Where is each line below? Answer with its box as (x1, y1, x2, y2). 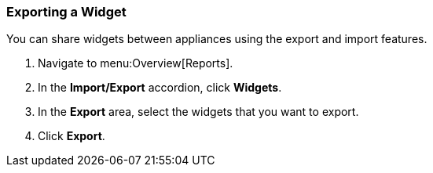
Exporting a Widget (6, 4, 127, 20)
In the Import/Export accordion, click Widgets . (38, 81, 282, 95)
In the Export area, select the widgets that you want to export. (38, 105, 359, 119)
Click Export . (38, 129, 105, 143)
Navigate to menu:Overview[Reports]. (38, 56, 233, 70)
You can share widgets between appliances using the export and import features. (6, 32, 427, 46)
